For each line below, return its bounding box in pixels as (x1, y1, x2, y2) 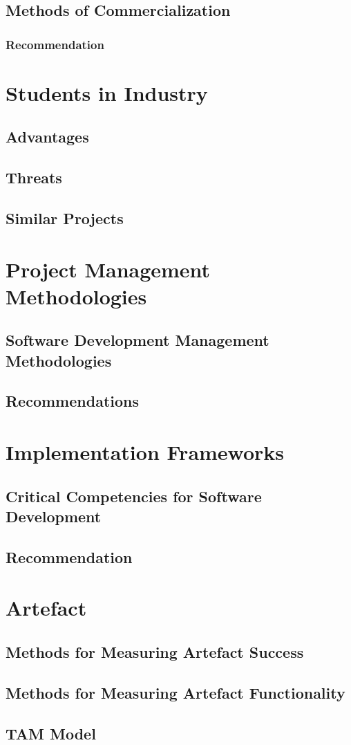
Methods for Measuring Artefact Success (6, 641, 304, 662)
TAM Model (6, 722, 96, 744)
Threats (6, 167, 62, 188)
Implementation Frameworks (6, 438, 285, 466)
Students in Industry (6, 78, 208, 107)
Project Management (6, 255, 211, 283)
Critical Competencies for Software (6, 485, 262, 506)
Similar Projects (6, 207, 124, 228)
